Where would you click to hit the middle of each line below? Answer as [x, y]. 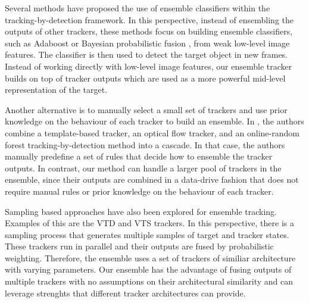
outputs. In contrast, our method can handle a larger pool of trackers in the [143, 168]
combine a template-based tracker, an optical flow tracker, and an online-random [152, 132]
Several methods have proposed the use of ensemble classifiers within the [138, 8]
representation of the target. [56, 90]
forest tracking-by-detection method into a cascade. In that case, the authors [145, 144]
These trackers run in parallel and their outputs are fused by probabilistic [139, 246]
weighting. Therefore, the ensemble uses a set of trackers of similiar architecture [150, 257]
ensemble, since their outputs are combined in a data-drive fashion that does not [152, 179]
